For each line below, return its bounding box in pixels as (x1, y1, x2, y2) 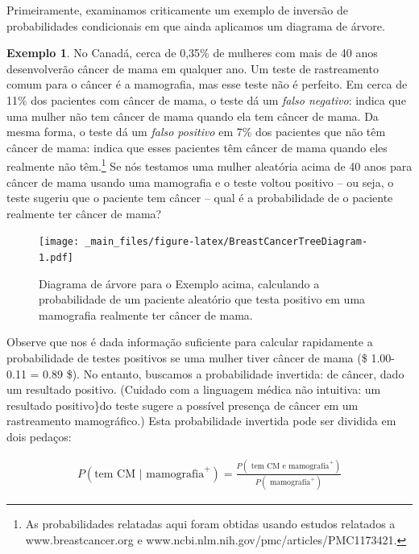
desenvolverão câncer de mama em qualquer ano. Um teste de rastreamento (6, 60, 379, 76)
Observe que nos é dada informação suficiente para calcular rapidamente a (6, 333, 373, 350)
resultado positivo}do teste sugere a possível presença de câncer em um (6, 396, 359, 413)
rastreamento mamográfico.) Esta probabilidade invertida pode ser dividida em (6, 412, 396, 429)
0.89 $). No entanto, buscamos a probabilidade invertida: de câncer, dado (43, 365, 404, 382)
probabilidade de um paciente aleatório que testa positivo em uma (39, 291, 366, 308)
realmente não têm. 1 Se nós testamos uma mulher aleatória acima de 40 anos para (6, 155, 413, 174)
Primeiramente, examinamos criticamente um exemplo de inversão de (6, 2, 348, 18)
